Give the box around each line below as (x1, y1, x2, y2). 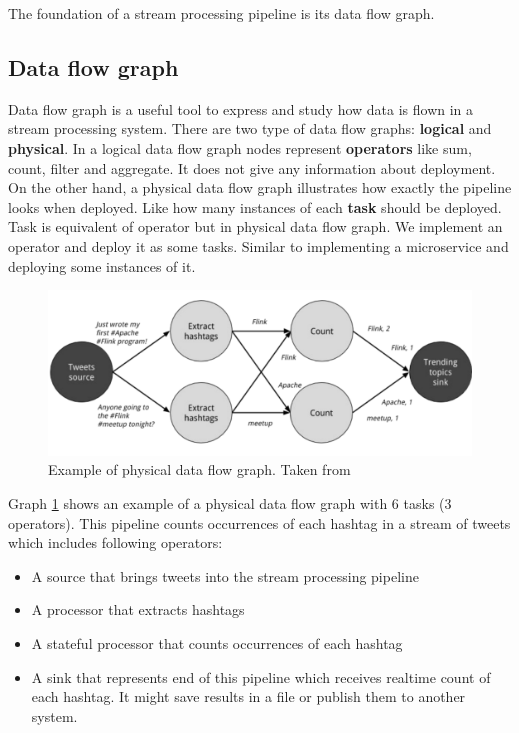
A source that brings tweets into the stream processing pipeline (31, 565, 419, 586)
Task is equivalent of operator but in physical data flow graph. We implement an (8, 216, 503, 237)
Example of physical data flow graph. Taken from (48, 459, 351, 480)
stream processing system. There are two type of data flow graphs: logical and (8, 118, 492, 139)
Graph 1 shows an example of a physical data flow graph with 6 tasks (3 (8, 492, 452, 513)
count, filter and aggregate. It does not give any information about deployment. (8, 157, 496, 178)
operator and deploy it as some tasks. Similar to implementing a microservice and (8, 235, 509, 256)
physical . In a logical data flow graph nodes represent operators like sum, (8, 137, 472, 158)
